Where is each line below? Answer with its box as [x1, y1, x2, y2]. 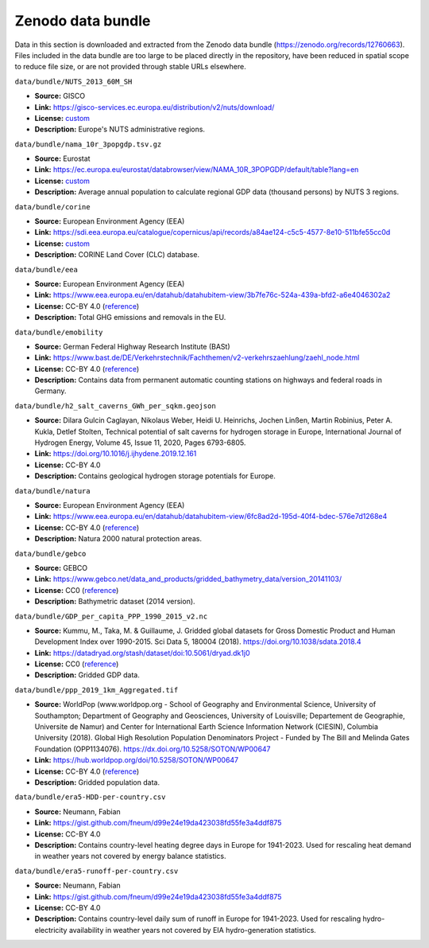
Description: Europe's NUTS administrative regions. [34, 124, 206, 135]
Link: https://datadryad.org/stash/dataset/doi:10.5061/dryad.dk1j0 [34, 648, 250, 657]
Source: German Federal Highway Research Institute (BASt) [34, 341, 230, 351]
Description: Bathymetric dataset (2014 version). [34, 597, 195, 607]
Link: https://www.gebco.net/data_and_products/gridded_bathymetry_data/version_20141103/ [34, 574, 342, 584]
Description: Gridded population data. [34, 777, 160, 787]
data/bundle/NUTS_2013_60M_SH [14, 76, 133, 86]
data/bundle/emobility [14, 327, 103, 337]
